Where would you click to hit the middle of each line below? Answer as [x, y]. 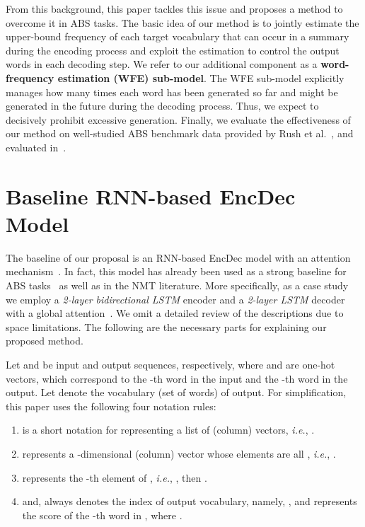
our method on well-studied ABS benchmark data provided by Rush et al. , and [180, 133]
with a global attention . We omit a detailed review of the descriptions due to [175, 313]
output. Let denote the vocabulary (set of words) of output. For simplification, [176, 392]
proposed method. [45, 341]
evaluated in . [36, 147]
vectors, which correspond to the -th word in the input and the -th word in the [177, 378]
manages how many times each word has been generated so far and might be [172, 92]
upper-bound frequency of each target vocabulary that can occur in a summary [178, 36]
